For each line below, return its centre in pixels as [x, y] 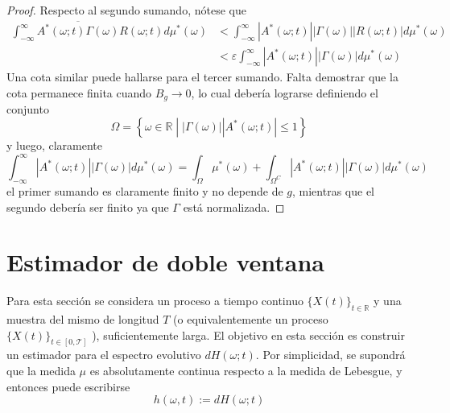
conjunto [28, 109]
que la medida [41, 371]
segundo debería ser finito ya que [88, 206]
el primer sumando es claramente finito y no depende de [145, 190]
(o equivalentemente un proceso [251, 319]
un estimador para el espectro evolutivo [104, 355]
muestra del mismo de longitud [83, 319]
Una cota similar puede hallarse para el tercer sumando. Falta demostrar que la [202, 77]
